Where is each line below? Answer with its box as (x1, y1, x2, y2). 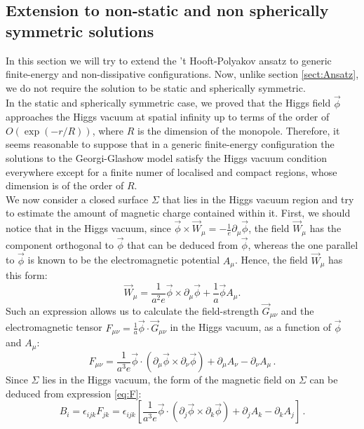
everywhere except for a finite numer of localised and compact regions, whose (6, 164, 337, 179)
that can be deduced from (127, 237, 238, 252)
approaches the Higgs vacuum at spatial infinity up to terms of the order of (6, 109, 330, 124)
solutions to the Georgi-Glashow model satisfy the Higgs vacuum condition (6, 150, 328, 165)
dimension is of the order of (6, 178, 124, 193)
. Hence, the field (234, 252, 308, 267)
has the (309, 221, 342, 236)
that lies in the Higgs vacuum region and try (162, 191, 354, 206)
